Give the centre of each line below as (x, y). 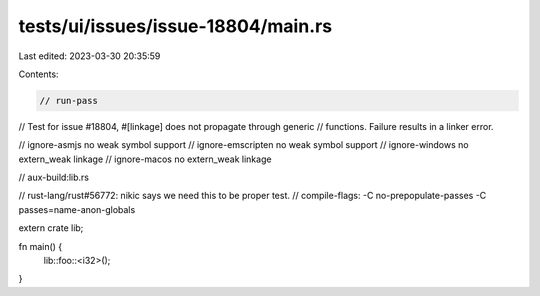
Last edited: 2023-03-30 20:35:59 (89, 56)
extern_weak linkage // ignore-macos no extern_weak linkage (145, 159)
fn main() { (40, 246)
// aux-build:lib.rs (54, 177)
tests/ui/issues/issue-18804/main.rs (175, 26)
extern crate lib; (51, 228)
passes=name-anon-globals (77, 209)
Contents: (38, 74)
